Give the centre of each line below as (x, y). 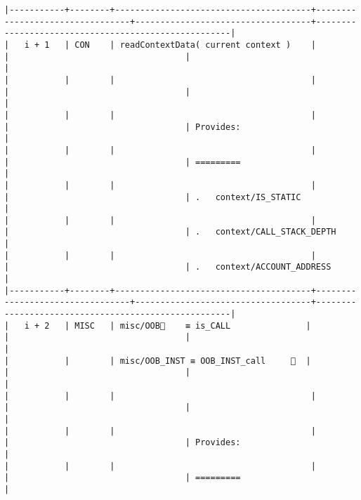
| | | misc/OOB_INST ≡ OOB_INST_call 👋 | (158, 361)
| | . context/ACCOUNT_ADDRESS (168, 267)
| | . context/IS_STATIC (153, 197)
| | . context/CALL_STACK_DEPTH (170, 232)
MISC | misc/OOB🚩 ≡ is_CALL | (193, 325)
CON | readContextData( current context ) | (195, 45)
